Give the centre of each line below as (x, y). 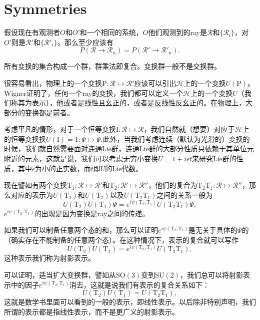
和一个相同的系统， (111, 32)
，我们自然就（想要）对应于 (189, 129)
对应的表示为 (32, 194)
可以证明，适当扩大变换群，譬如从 (60, 274)
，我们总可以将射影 (211, 274)
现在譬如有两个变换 (35, 185)
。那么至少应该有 (85, 42)
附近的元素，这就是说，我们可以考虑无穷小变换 (81, 159)
